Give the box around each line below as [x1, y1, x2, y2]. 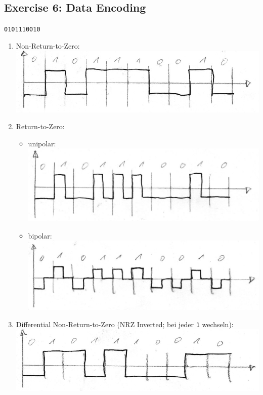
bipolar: [28, 230, 52, 241]
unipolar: [28, 138, 56, 148]
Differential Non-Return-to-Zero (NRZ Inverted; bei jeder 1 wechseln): [16, 319, 234, 329]
